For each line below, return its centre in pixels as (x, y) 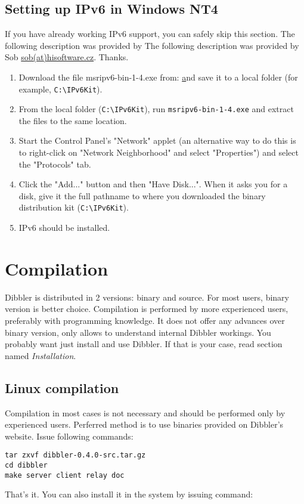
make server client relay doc (65, 475)
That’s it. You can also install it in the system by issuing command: (129, 494)
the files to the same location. (73, 120)
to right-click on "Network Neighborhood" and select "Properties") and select (159, 152)
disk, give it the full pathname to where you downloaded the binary (142, 195)
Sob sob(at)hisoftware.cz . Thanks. (67, 57)
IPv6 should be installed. (64, 228)
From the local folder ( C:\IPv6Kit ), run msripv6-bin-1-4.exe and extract (156, 109)
